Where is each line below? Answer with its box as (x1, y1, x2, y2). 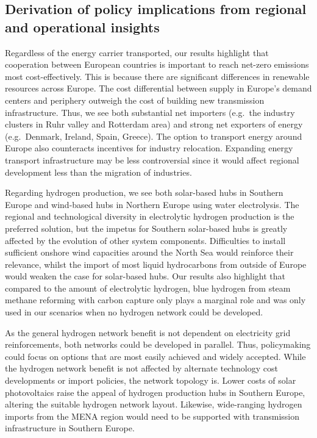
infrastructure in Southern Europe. (5, 422, 135, 434)
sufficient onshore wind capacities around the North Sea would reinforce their (5, 246, 294, 259)
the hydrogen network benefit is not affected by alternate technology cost (5, 362, 278, 375)
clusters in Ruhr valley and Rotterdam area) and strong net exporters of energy (5, 118, 303, 131)
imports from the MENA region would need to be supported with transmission (5, 409, 300, 422)
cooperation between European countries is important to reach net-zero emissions (5, 58, 309, 71)
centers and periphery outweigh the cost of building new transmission (5, 93, 265, 106)
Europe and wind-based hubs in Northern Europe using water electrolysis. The (5, 198, 299, 210)
